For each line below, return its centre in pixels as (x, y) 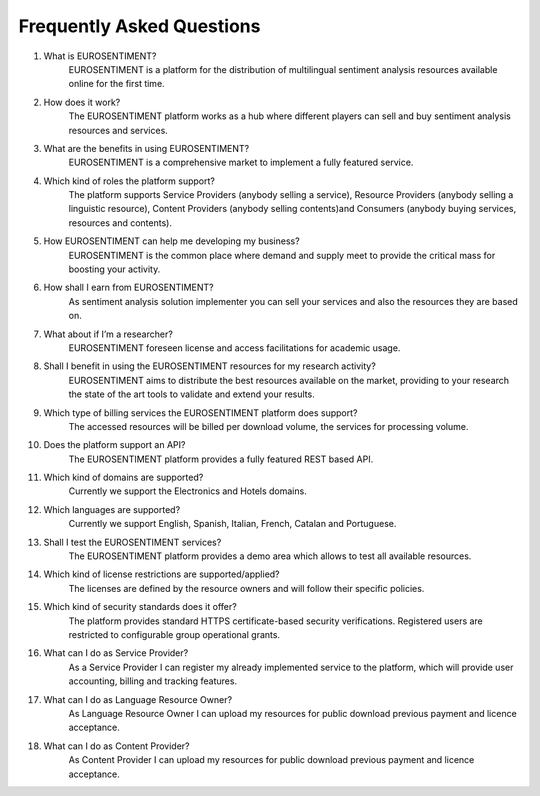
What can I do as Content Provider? (116, 746)
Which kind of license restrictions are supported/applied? (161, 574)
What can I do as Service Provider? (116, 653)
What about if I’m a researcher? (108, 334)
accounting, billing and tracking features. (153, 681)
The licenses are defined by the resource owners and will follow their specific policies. (246, 588)
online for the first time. (116, 84)
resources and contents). (120, 222)
